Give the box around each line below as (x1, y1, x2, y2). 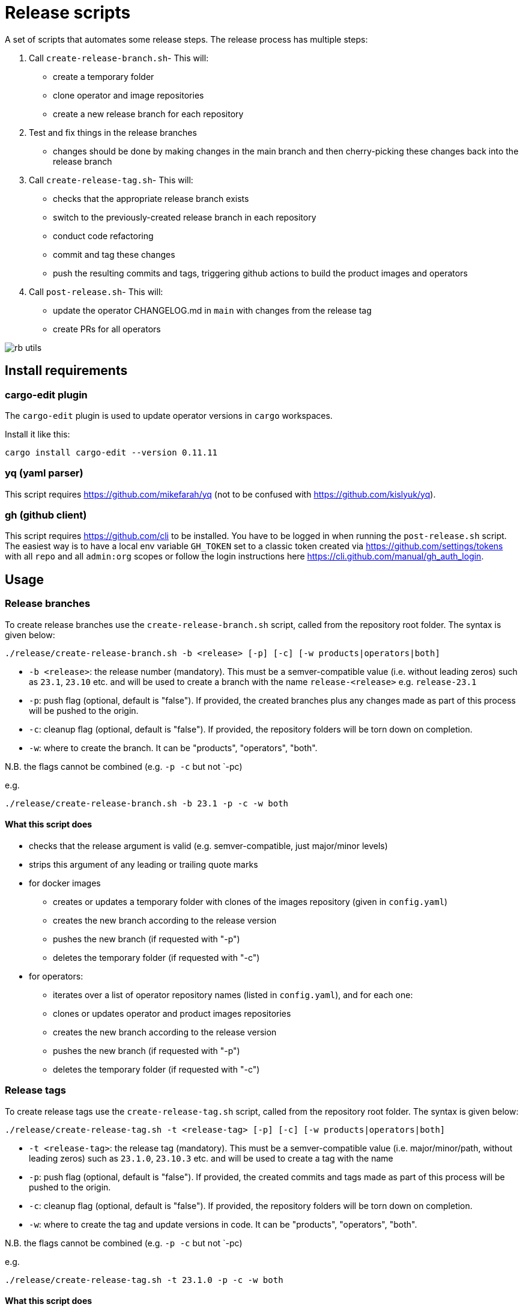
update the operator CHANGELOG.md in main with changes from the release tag (53, 305, 372, 315)
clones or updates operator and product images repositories (53, 1008, 291, 1019)
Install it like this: (5, 428, 70, 439)
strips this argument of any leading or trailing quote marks (29, 859, 258, 870)
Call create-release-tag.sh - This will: (29, 174, 193, 185)
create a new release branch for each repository (53, 108, 244, 119)
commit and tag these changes (53, 249, 175, 260)
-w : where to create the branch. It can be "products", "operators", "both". (29, 742, 318, 753)
